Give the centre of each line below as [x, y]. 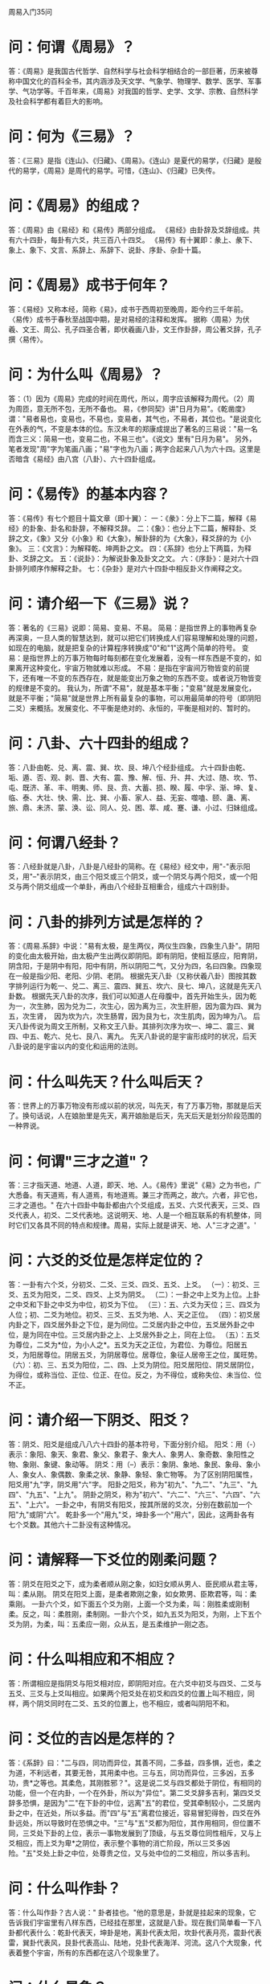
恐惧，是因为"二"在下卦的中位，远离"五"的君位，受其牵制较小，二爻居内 [141, 1802]
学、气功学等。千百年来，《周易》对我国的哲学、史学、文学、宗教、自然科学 [133, 91]
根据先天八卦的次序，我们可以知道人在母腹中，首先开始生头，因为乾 [144, 996]
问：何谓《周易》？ [72, 47]
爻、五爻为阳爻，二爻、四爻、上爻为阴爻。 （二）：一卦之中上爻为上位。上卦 [134, 1295]
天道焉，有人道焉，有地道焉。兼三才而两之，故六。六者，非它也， [152, 1195]
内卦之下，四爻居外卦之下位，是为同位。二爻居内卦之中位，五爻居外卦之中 [131, 1325]
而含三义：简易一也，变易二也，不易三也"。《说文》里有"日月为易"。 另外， [132, 439]
